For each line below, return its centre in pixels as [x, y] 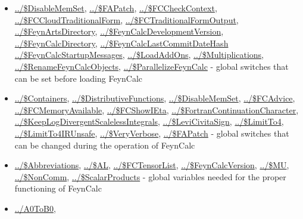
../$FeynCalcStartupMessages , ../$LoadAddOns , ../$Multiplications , [139, 55]
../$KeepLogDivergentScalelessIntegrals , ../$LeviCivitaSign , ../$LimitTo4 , [149, 121]
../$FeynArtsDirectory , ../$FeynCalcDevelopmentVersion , [119, 31]
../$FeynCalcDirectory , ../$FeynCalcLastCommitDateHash [121, 43]
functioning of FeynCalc [58, 188]
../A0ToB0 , [35, 208]
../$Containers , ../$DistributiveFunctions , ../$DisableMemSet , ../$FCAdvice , [155, 98]
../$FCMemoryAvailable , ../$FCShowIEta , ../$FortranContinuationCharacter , [157, 110]
